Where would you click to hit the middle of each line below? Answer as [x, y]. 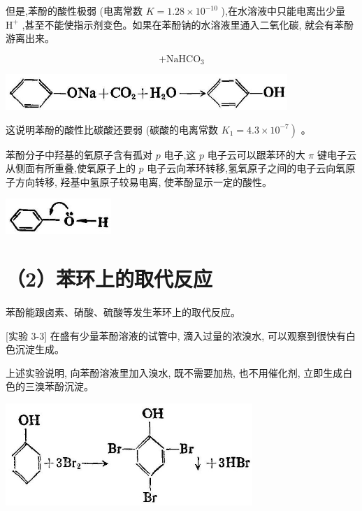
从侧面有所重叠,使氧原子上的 [71, 168]
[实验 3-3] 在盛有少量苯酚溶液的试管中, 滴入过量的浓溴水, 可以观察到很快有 [176, 335]
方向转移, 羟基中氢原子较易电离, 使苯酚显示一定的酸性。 [144, 181]
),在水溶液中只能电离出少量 [283, 10]
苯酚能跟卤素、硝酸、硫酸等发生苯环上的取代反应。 [123, 312]
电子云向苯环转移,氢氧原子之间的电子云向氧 [246, 168]
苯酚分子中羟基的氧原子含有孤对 [79, 154]
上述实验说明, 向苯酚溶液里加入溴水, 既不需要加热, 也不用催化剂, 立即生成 [174, 372]
